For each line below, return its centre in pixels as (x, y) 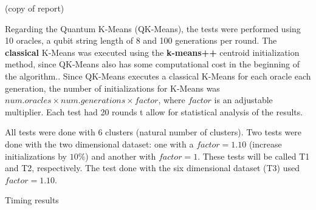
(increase (265, 144)
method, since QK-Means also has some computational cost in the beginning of (153, 64)
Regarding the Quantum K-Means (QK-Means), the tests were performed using (153, 28)
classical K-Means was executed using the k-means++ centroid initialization (152, 52)
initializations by (36, 156)
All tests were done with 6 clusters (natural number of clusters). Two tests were (153, 132)
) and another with (121, 156)
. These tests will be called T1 (254, 156)
